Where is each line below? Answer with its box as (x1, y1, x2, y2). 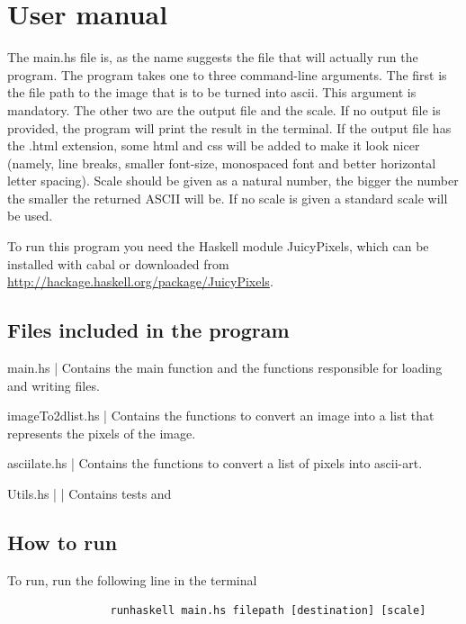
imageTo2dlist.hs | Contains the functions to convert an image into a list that (7, 406, 435, 425)
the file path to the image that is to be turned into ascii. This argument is (7, 83, 417, 102)
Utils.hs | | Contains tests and (7, 484, 172, 503)
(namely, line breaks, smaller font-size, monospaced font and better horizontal (7, 153, 436, 172)
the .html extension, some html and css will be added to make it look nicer (7, 136, 420, 155)
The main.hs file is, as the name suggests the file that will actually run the (7, 48, 418, 67)
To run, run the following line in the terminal (7, 570, 257, 589)
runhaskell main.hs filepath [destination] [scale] (110, 604, 426, 618)
